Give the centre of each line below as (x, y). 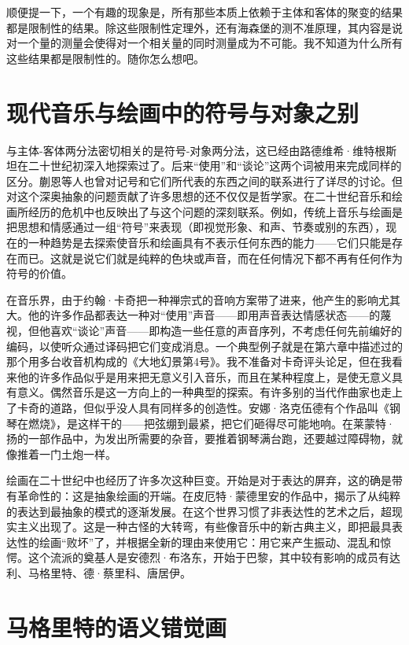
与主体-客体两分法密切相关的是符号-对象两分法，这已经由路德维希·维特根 (196, 150)
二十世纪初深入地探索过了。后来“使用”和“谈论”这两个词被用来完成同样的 (215, 166)
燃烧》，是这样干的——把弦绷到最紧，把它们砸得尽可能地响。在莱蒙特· (211, 423)
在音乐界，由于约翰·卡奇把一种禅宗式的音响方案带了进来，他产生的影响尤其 (203, 299)
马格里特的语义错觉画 (117, 627)
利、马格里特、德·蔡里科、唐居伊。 (99, 572)
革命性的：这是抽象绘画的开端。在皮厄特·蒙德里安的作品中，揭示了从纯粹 (208, 495)
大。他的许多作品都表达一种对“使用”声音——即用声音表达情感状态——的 (193, 315)
